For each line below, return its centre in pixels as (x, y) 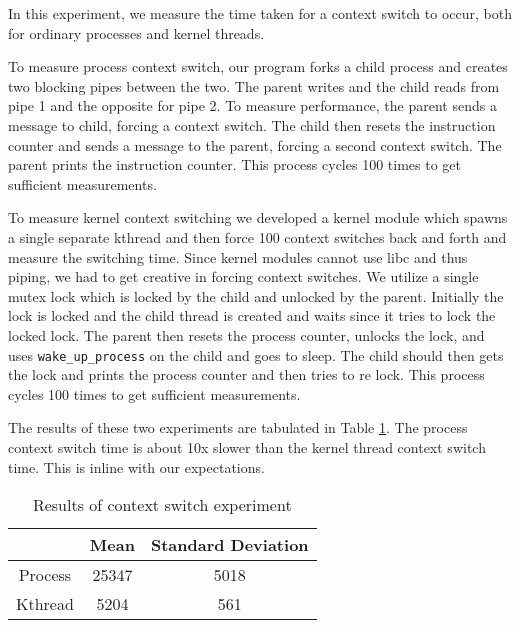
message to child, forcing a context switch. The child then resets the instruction (252, 124)
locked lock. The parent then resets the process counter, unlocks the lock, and (246, 334)
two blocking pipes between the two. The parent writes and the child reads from (254, 85)
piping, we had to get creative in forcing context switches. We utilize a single (243, 276)
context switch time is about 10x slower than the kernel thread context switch (247, 446)
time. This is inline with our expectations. (136, 466)
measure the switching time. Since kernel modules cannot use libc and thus (238, 256)
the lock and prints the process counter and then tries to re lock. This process (246, 374)
